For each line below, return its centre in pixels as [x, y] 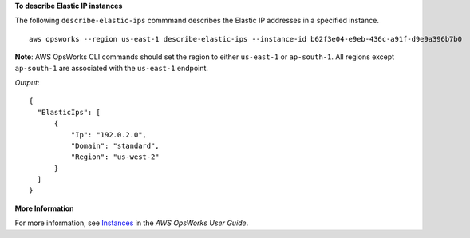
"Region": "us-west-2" [115, 157]
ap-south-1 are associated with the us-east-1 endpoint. [112, 68]
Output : [27, 82]
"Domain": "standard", [115, 145]
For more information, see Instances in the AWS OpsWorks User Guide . [132, 223]
